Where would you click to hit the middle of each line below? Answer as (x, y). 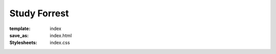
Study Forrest (39, 13)
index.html (61, 35)
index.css (60, 43)
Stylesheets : (23, 43)
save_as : (19, 35)
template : (20, 29)
